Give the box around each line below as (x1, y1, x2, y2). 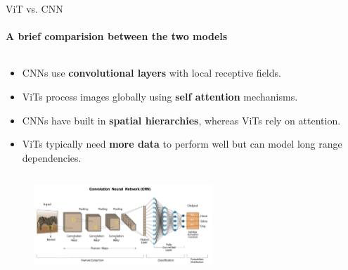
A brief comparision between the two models (6, 29, 228, 44)
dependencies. (22, 150, 82, 165)
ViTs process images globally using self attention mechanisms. (22, 89, 298, 103)
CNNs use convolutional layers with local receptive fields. (22, 65, 281, 80)
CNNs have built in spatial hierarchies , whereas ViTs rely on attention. (22, 112, 341, 127)
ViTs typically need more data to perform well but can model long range (22, 136, 342, 151)
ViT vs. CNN (6, 1, 63, 15)
